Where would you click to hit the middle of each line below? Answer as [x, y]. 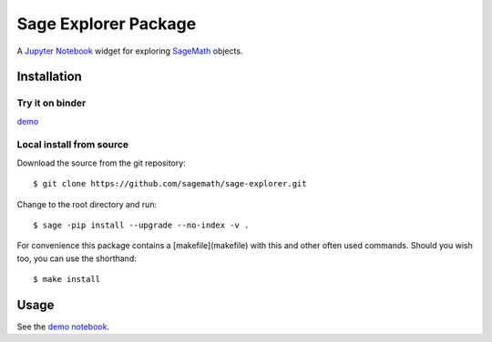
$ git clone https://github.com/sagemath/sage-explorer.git [170, 184]
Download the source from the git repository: [101, 163]
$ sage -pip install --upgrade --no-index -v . [141, 226]
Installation [49, 77]
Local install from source [73, 145]
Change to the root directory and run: [87, 204]
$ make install [67, 279]
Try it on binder [51, 103]
